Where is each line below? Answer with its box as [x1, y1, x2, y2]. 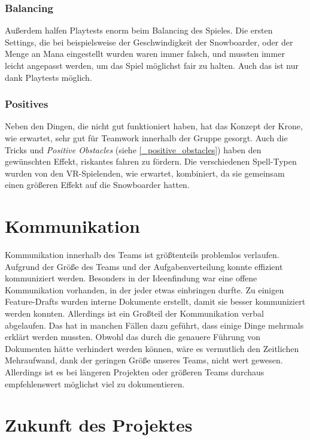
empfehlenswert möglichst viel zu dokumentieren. [5, 377, 185, 390]
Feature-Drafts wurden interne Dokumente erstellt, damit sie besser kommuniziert [5, 295, 306, 308]
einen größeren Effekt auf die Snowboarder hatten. [5, 178, 190, 191]
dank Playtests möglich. [5, 71, 92, 83]
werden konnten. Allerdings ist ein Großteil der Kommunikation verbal [5, 307, 264, 320]
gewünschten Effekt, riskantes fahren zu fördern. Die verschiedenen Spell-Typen [5, 155, 297, 168]
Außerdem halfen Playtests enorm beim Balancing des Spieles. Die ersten [5, 24, 273, 37]
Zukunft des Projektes [5, 412, 193, 437]
